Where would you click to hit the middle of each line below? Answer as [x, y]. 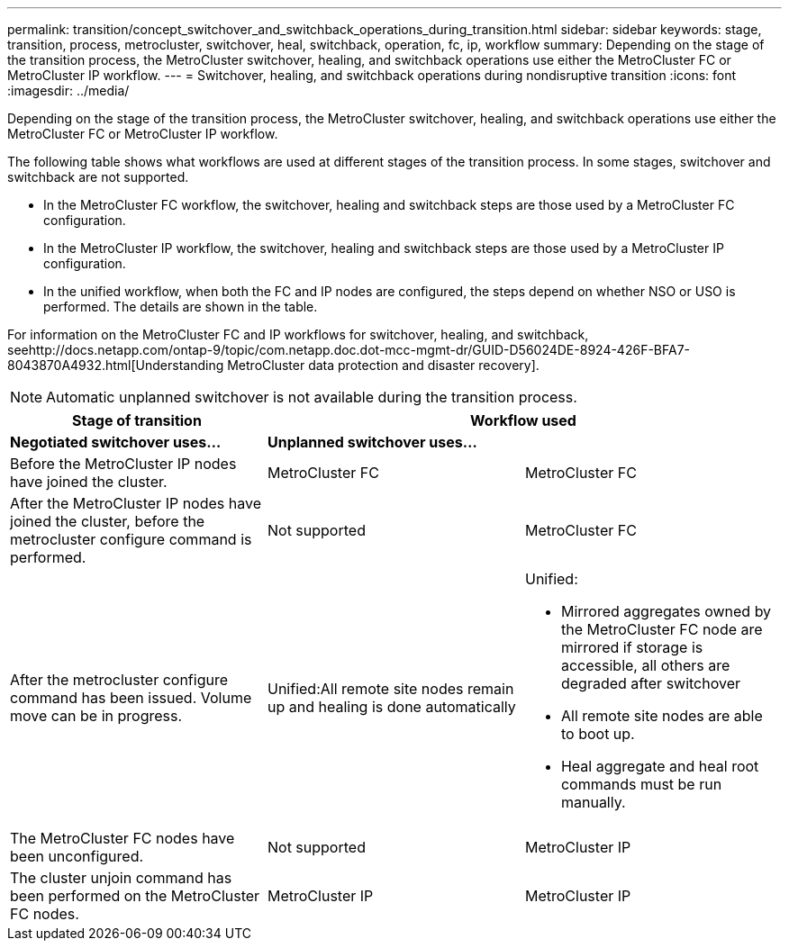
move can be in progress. [96, 716]
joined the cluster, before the [108, 521]
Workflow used [523, 420]
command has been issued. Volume [131, 698]
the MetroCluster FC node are [662, 629]
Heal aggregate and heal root [660, 766]
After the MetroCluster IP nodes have [136, 503]
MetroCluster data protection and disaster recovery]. [383, 365]
